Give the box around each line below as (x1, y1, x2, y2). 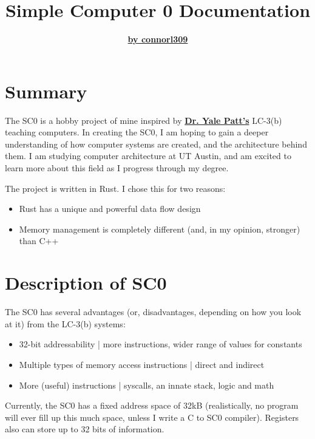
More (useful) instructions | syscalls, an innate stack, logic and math (19, 378, 274, 391)
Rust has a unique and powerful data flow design (19, 202, 201, 215)
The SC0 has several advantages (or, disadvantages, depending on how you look (5, 305, 302, 318)
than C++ (19, 234, 59, 247)
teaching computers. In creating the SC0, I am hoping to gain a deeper (5, 126, 269, 138)
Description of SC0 (5, 270, 167, 295)
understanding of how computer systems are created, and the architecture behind (5, 137, 307, 150)
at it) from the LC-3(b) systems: (5, 317, 126, 330)
